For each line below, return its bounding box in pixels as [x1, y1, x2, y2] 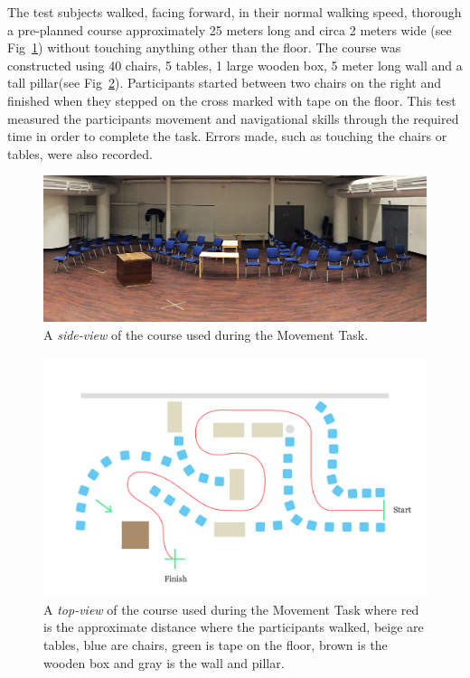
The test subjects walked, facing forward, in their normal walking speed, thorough [7, 3, 462, 21]
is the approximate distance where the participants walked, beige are [43, 617, 424, 636]
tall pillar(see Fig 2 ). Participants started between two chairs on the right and [7, 73, 442, 92]
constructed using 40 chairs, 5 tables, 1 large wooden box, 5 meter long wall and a [7, 55, 463, 74]
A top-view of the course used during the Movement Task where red [43, 599, 419, 618]
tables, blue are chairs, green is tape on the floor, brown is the [43, 636, 388, 654]
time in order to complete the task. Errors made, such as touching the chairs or [7, 127, 447, 146]
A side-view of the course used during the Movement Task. [43, 325, 369, 344]
